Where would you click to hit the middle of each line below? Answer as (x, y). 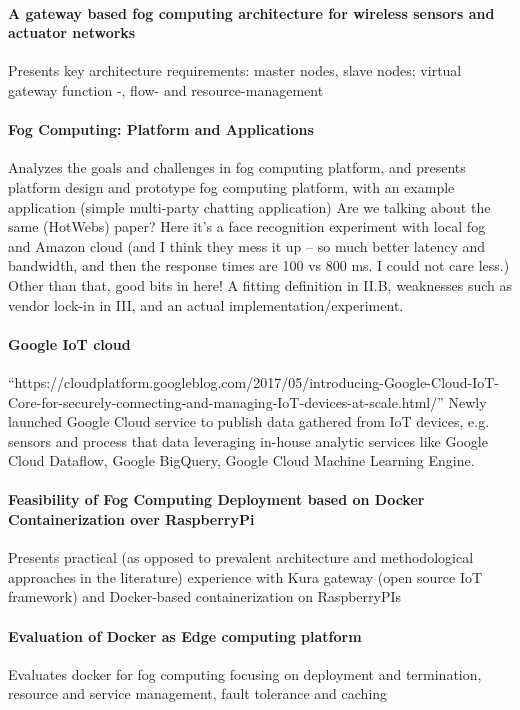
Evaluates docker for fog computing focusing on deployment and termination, (245, 673)
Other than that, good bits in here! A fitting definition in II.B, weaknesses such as (260, 284)
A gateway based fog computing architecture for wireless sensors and (251, 12)
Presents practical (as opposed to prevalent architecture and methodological (241, 557)
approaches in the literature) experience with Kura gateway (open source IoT (245, 576)
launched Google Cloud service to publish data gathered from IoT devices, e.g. (249, 421)
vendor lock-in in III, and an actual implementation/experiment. (206, 304)
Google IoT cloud (69, 343)
